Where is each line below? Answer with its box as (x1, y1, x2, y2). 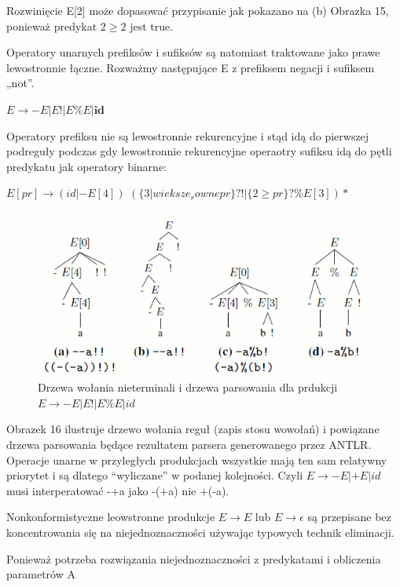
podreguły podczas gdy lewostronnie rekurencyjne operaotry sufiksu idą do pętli (6, 143, 392, 159)
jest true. (130, 17, 174, 34)
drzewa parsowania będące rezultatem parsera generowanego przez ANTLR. (6, 436, 372, 452)
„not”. (6, 75, 35, 91)
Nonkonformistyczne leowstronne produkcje (6, 509, 215, 525)
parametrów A (6, 566, 75, 582)
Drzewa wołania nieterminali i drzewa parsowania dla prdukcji (38, 379, 338, 396)
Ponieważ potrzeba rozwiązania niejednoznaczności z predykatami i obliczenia (6, 550, 381, 567)
